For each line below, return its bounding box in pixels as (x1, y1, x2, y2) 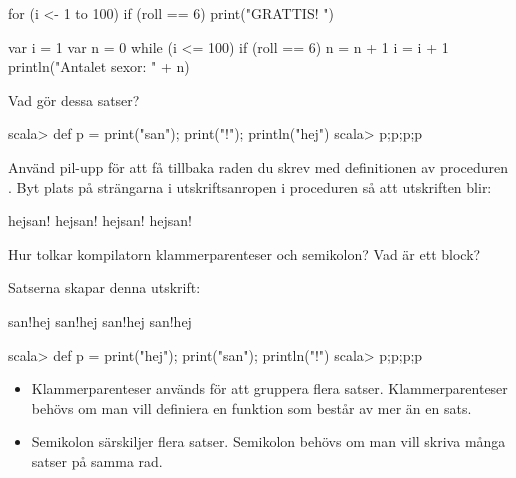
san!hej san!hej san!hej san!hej (8, 310, 192, 331)
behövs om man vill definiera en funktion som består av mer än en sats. (31, 397, 472, 418)
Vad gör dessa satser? (8, 89, 140, 110)
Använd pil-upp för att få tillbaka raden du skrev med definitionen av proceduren (8, 156, 509, 177)
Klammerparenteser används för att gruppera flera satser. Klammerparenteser (31, 378, 508, 399)
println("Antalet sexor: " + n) (8, 56, 190, 77)
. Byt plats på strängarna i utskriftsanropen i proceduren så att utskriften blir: (8, 176, 492, 197)
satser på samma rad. (31, 450, 163, 471)
